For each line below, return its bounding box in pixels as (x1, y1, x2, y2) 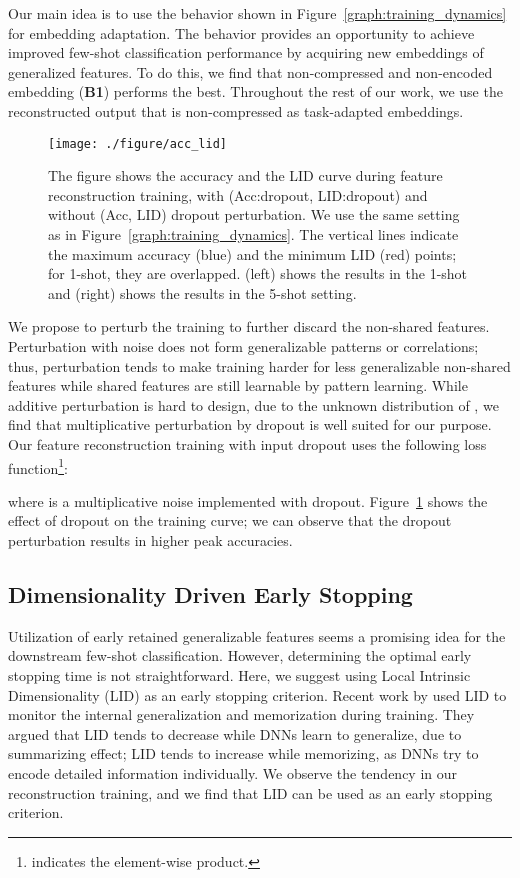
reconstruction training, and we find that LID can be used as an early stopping (8, 782, 493, 803)
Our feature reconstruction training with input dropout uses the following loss (8, 433, 487, 454)
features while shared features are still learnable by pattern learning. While (8, 375, 468, 396)
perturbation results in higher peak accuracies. (8, 529, 293, 550)
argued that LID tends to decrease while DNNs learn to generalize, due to (8, 723, 462, 744)
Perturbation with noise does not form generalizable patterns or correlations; (8, 335, 479, 356)
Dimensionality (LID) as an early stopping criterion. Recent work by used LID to (8, 684, 507, 705)
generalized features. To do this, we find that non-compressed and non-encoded (8, 61, 493, 82)
